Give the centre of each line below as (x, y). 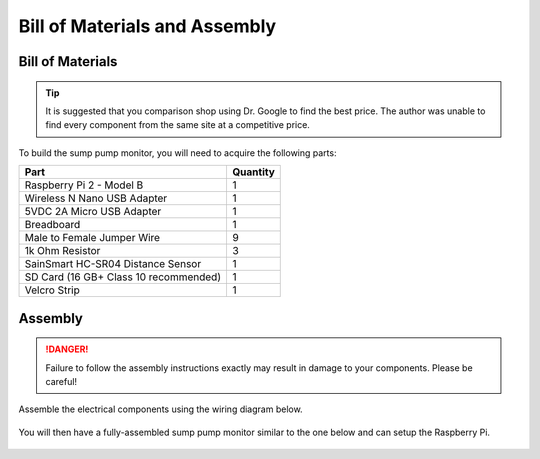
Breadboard (52, 225)
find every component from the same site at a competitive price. (177, 125)
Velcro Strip (52, 290)
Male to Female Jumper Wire (92, 238)
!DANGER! (67, 349)
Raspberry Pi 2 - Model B (84, 185)
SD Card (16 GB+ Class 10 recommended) (123, 277)
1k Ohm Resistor (62, 251)
